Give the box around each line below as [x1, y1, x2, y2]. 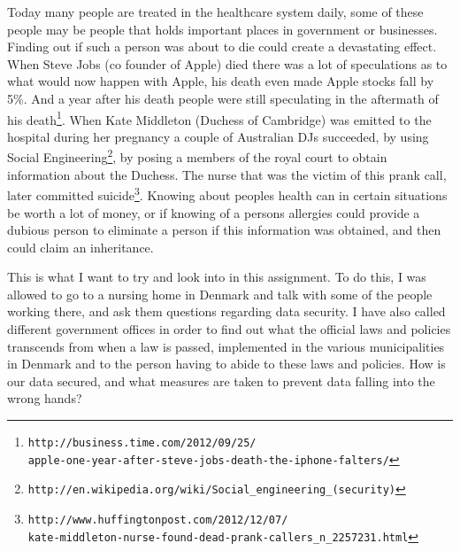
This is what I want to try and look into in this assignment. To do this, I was [7, 268, 426, 286]
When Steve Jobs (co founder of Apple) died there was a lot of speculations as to [7, 54, 448, 73]
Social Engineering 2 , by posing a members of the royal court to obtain [7, 145, 387, 167]
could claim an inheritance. [7, 237, 154, 256]
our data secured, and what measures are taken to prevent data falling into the [7, 371, 435, 390]
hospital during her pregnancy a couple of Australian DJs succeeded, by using [7, 127, 429, 145]
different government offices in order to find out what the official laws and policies [7, 320, 451, 338]
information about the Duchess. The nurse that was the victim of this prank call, [7, 165, 447, 183]
